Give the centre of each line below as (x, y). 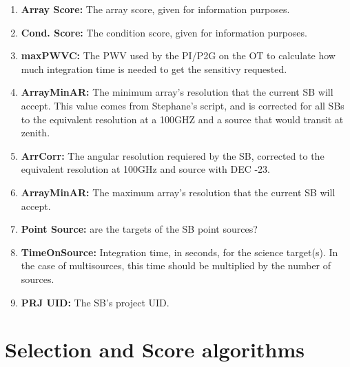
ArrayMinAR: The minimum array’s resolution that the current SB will (177, 92)
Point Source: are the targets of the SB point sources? (139, 229)
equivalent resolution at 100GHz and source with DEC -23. (146, 169)
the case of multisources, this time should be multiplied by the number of (176, 265)
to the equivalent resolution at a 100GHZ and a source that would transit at (182, 119)
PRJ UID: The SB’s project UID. (95, 302)
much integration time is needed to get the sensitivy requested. (154, 69)
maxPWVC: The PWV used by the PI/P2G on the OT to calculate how (178, 55)
